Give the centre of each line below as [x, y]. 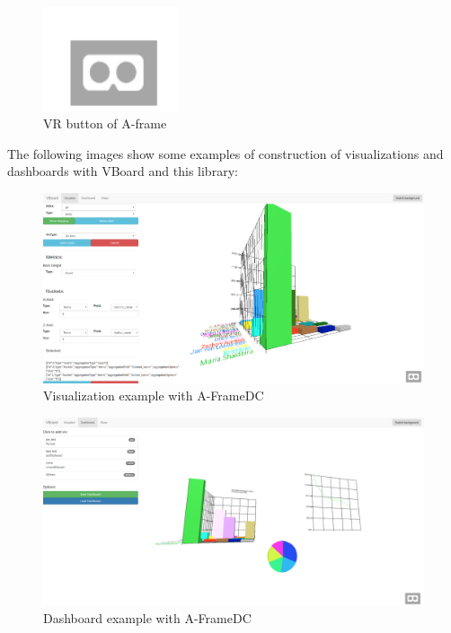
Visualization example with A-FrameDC [154, 396]
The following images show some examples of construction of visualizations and [225, 153]
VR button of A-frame [105, 123]
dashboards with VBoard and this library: [123, 171]
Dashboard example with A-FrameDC [147, 618]
